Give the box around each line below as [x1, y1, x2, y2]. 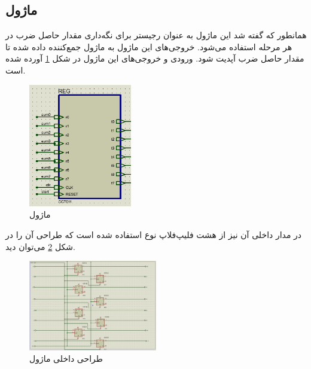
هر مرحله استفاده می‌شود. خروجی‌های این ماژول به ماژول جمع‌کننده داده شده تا [5, 40, 292, 53]
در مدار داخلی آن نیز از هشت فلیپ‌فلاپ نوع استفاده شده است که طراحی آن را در [5, 228, 302, 241]
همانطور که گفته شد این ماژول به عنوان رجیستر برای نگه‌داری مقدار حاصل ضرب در [5, 29, 307, 41]
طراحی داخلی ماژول [29, 352, 103, 365]
